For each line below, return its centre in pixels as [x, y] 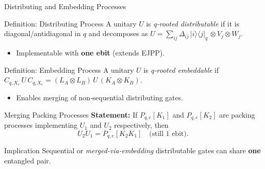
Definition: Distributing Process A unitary [70, 23]
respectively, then [141, 125]
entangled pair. [28, 160]
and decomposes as [118, 33]
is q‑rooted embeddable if [181, 69]
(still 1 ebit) [168, 134]
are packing [237, 114]
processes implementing [41, 125]
